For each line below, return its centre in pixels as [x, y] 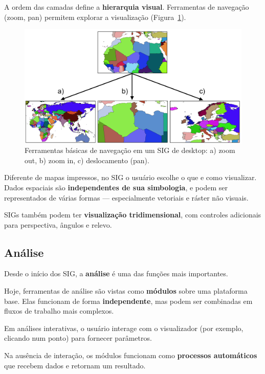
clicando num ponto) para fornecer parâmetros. [78, 338]
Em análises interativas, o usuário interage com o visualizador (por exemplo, [124, 328]
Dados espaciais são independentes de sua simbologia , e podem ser [116, 187]
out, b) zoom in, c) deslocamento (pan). [87, 160]
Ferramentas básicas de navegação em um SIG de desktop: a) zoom [130, 150]
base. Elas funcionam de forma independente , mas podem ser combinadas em [128, 301]
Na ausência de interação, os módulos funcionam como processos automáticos [131, 355]
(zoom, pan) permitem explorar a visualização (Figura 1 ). [95, 17]
